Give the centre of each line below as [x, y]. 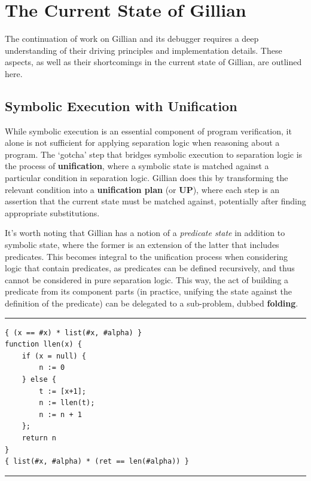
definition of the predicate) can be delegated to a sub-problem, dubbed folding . [152, 303]
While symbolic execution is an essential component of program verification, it [148, 131]
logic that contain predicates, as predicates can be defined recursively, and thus [150, 268]
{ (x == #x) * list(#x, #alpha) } [74, 333]
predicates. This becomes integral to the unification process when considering [147, 256]
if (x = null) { [54, 356]
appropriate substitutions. [52, 212]
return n [39, 438]
